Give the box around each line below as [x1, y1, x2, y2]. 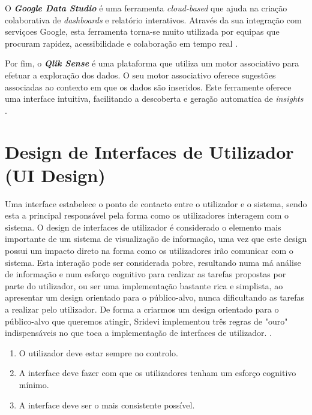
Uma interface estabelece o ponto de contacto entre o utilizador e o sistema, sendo [5, 197, 307, 210]
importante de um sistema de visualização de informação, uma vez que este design [5, 232, 307, 245]
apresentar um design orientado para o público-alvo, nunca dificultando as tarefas [5, 291, 305, 304]
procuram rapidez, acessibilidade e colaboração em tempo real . [5, 37, 238, 49]
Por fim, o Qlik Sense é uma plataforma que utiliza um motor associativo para [5, 57, 299, 69]
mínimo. [19, 378, 49, 390]
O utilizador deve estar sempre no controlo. [19, 346, 178, 359]
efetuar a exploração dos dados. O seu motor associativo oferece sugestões [5, 68, 276, 81]
